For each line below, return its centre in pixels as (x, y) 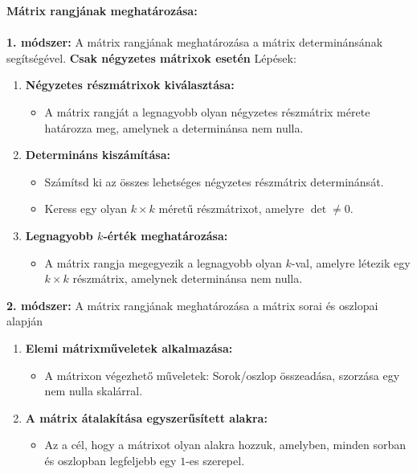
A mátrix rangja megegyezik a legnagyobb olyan (163, 262)
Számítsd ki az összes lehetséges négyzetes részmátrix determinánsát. (214, 181)
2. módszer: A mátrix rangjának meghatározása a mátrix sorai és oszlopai (192, 305)
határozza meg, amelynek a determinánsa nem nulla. (174, 127)
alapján (25, 321)
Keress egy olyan (86, 208)
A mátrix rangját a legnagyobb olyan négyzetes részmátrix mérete (207, 111)
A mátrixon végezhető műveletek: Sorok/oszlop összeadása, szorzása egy (222, 375)
